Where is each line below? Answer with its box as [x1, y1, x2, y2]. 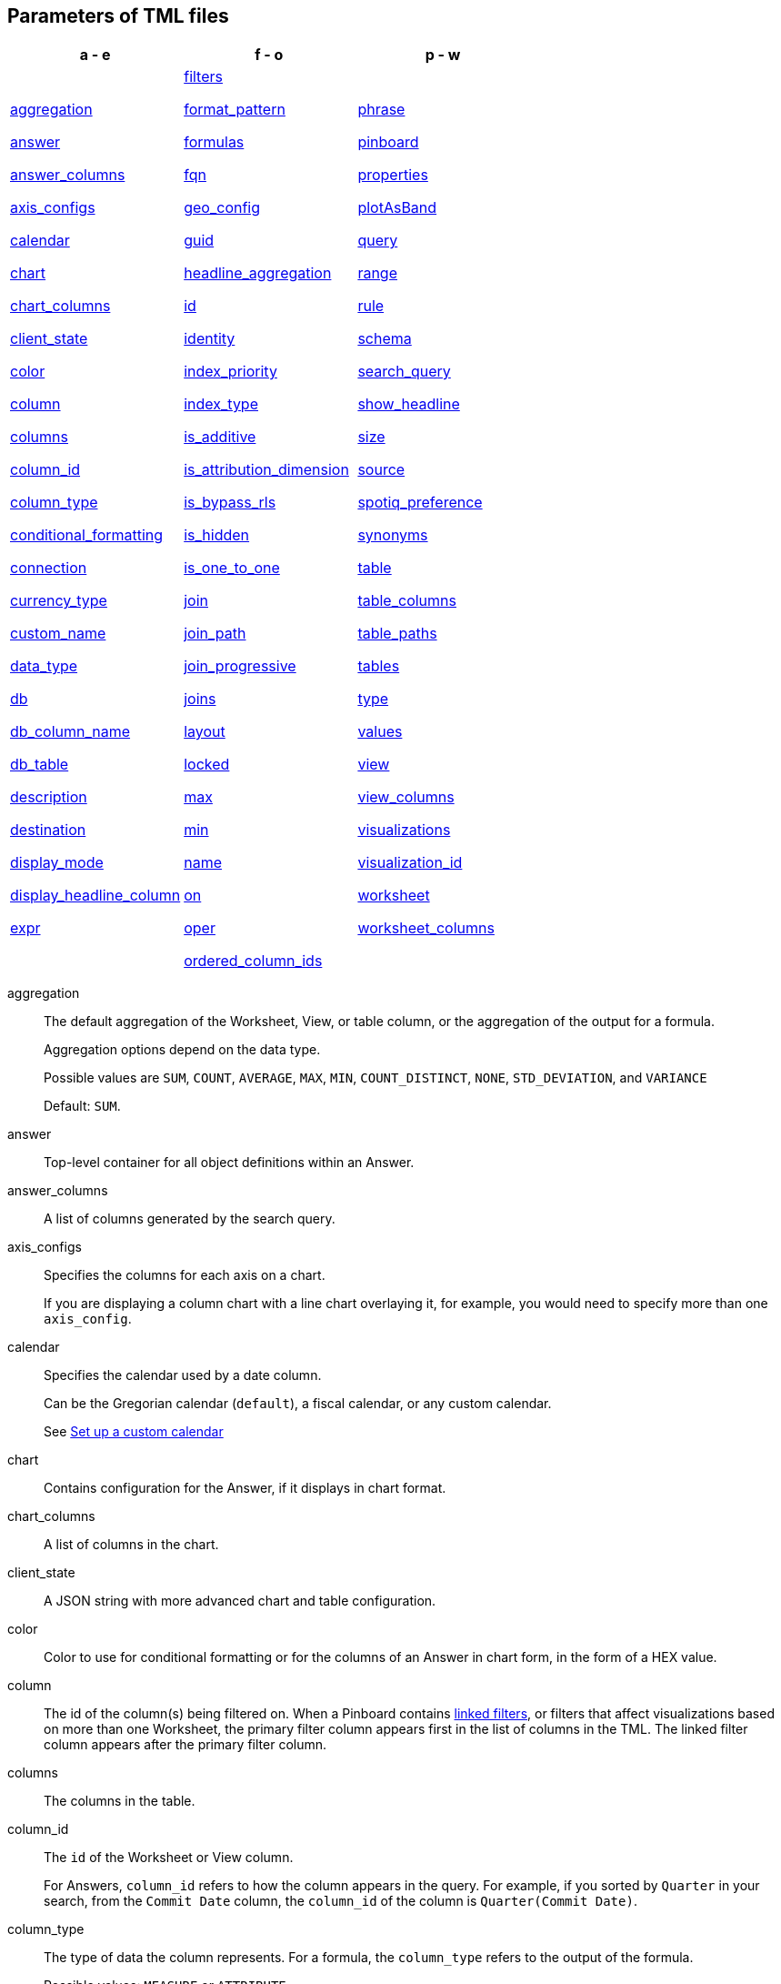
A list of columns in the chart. [44, 1536, 219, 1553]
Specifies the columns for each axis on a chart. [44, 1267, 325, 1284]
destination [10, 821, 86, 840]
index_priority [184, 362, 277, 381]
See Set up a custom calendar [44, 1424, 224, 1440]
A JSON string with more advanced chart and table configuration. [44, 1593, 436, 1609]
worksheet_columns [357, 919, 495, 938]
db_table [10, 755, 69, 774]
